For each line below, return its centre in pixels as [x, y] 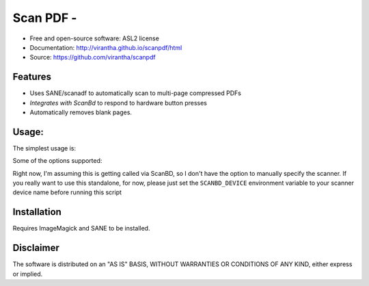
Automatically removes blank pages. [81, 112]
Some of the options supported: [57, 161]
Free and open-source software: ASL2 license [95, 38]
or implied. [28, 274]
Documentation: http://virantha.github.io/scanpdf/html [106, 47]
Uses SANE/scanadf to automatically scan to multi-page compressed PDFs [136, 93]
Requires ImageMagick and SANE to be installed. [81, 229]
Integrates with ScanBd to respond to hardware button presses [119, 103]
